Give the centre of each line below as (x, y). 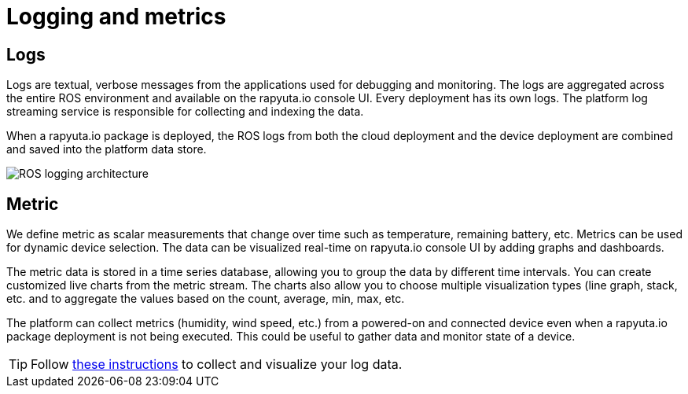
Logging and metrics (116, 17)
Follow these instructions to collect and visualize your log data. (217, 365)
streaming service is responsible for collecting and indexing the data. (185, 112)
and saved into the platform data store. (107, 149)
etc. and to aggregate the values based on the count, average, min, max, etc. (206, 299)
